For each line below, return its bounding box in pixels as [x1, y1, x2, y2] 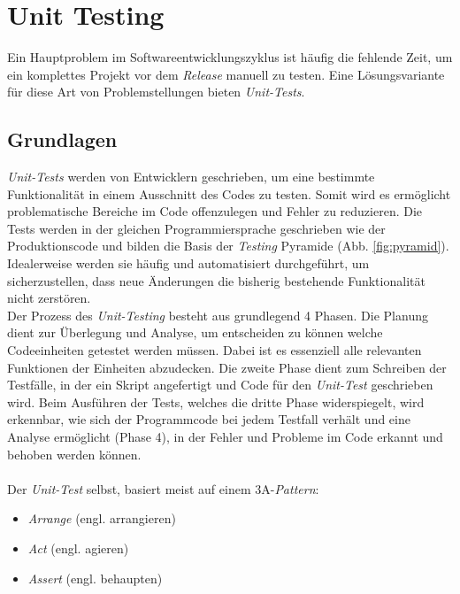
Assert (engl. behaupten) [27, 568, 163, 587]
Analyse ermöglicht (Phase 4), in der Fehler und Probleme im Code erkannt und [7, 428, 443, 446]
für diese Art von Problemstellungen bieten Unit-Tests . [7, 82, 305, 101]
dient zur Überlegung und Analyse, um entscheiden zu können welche [7, 323, 383, 342]
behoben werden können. [7, 444, 142, 463]
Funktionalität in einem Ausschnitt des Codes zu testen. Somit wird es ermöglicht [7, 184, 451, 203]
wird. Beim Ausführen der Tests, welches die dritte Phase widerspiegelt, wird [7, 392, 425, 411]
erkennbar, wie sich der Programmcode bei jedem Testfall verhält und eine [7, 410, 410, 428]
